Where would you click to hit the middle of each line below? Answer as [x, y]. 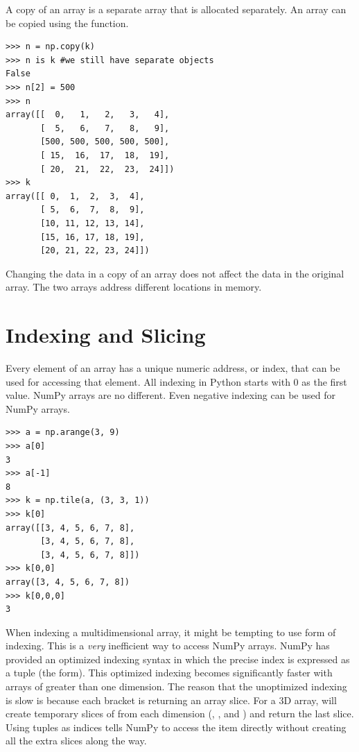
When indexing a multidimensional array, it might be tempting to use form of [171, 632]
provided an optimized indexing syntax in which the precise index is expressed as [178, 659]
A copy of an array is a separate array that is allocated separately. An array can [176, 9]
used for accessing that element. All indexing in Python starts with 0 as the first [176, 381]
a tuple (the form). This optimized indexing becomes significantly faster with [169, 673]
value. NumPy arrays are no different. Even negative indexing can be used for [170, 395]
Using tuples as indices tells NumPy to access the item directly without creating [176, 727]
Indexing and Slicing [106, 335]
